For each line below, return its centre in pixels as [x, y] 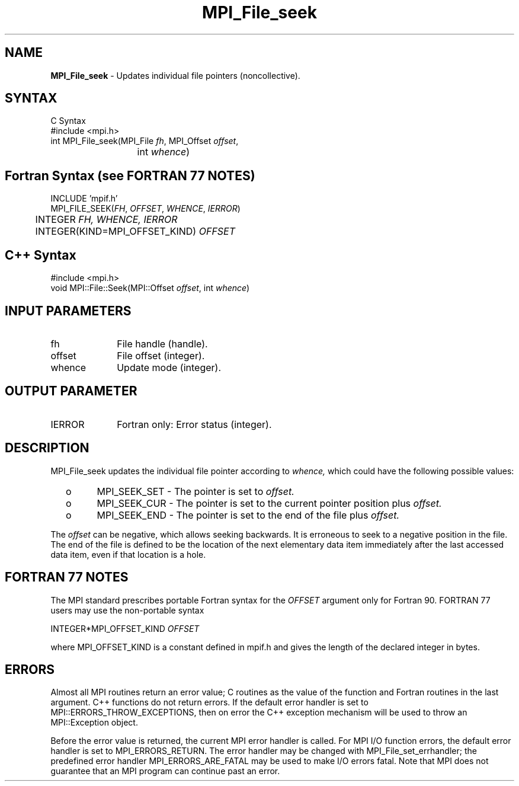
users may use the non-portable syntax [127, 610]
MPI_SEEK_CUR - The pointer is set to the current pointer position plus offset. [269, 503]
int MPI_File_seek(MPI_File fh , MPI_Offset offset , [145, 141]
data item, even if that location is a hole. [128, 554]
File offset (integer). [161, 355]
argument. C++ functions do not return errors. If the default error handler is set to [209, 702]
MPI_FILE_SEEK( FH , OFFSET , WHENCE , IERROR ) [145, 209]
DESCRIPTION [47, 448]
